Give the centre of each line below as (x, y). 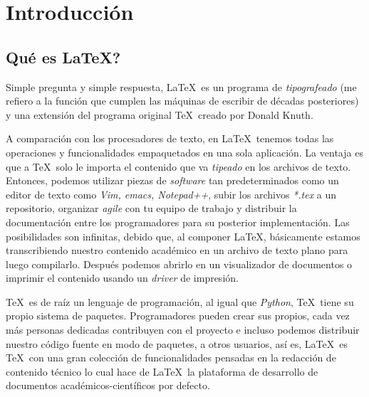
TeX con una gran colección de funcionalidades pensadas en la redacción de (171, 358)
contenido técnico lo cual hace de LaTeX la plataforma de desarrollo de (162, 371)
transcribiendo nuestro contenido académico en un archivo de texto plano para (177, 250)
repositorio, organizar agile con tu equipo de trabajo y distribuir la (151, 208)
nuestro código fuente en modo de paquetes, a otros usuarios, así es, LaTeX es (177, 343)
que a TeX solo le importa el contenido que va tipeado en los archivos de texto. (178, 166)
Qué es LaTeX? (63, 57)
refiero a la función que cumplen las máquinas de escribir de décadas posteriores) (182, 101)
